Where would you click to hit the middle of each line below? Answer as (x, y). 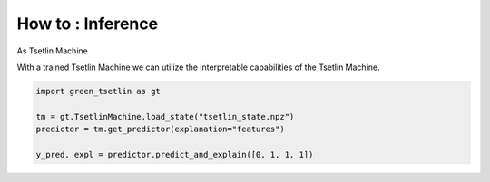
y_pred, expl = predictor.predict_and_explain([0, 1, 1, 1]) (175, 154)
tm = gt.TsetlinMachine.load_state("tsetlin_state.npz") (165, 116)
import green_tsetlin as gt (98, 91)
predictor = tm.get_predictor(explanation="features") (160, 129)
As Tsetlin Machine (52, 51)
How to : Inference (88, 24)
